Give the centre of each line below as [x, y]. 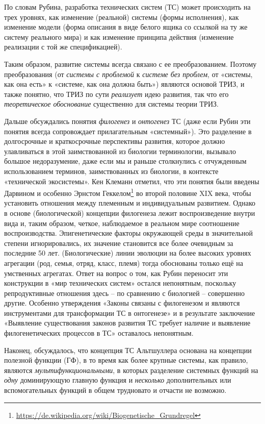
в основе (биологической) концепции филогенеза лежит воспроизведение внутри [130, 213]
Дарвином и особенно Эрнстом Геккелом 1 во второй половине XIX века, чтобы [128, 192]
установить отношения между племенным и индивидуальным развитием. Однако [130, 203]
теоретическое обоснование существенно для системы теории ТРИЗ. [111, 104]
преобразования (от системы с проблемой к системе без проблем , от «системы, [128, 74]
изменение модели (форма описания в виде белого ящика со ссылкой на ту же [126, 27]
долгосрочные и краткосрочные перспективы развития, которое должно [115, 141]
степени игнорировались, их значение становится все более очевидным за [119, 243]
